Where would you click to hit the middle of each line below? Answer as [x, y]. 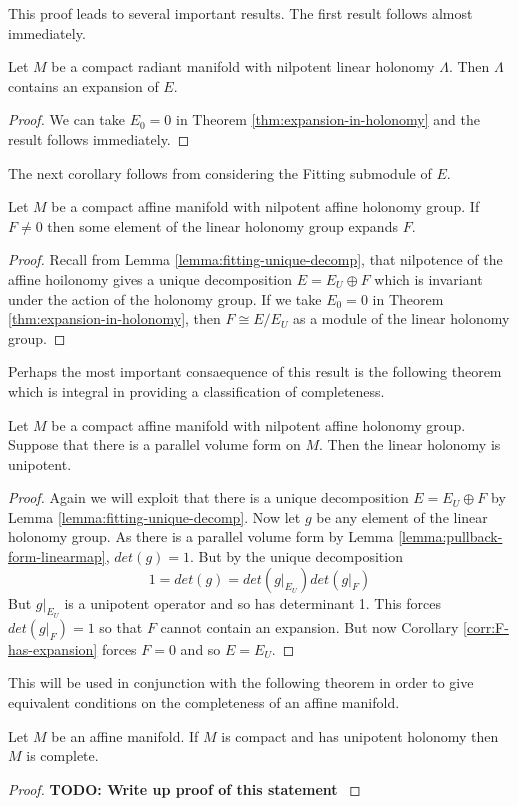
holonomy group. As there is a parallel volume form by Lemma [201, 536]
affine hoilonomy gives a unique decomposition [150, 278]
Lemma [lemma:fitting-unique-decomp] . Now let [154, 516]
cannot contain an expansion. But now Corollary [309, 626]
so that [121, 626]
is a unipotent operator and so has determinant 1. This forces [253, 602]
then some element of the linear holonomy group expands [222, 225]
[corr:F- [486, 626]
